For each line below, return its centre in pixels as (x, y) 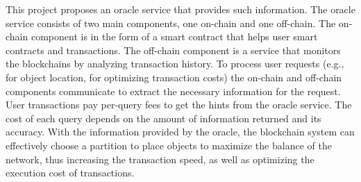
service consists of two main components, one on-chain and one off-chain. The (171, 23)
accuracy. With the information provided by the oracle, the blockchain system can (180, 132)
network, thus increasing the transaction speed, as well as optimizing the (160, 159)
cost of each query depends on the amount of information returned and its (163, 118)
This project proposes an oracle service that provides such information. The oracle (180, 9)
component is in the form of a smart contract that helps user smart (174, 36)
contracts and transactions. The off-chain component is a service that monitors (173, 50)
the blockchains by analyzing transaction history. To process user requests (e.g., (175, 64)
